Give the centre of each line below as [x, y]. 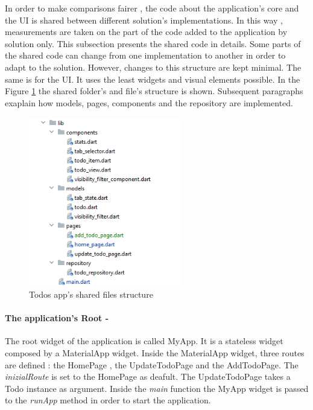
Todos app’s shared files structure [91, 294]
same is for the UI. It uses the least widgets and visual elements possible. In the [153, 79]
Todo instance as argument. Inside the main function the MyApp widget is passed [157, 388]
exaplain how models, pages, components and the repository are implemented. [149, 102]
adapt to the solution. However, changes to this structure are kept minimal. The [153, 67]
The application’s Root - [57, 318]
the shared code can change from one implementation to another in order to [145, 55]
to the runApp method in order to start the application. [108, 400]
